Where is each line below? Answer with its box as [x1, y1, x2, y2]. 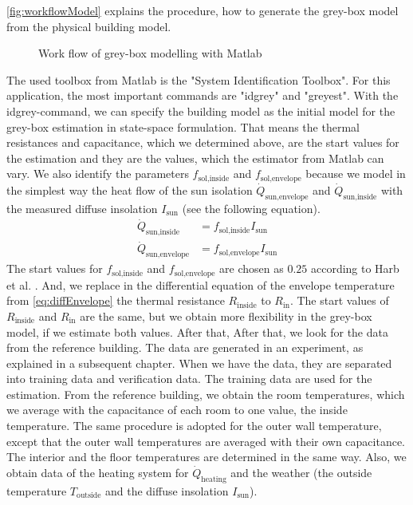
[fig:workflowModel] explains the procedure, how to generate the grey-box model [6, 2, 399, 18]
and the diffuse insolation [104, 482, 229, 499]
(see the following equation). [182, 199, 321, 216]
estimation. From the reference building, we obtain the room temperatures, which [6, 385, 405, 402]
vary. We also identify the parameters [6, 165, 189, 182]
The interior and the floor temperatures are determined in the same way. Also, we [6, 448, 407, 465]
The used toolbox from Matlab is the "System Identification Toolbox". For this [6, 71, 391, 88]
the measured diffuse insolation [6, 199, 158, 216]
